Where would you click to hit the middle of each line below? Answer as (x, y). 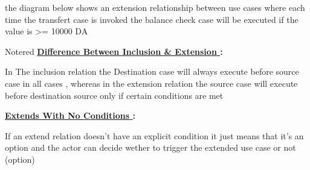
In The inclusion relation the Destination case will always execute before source (152, 71)
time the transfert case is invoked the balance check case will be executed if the (152, 19)
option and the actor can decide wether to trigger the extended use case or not (150, 147)
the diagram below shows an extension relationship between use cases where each (155, 7)
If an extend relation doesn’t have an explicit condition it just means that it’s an (154, 135)
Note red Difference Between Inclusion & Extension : (114, 51)
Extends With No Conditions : (70, 115)
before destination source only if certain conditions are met (114, 95)
